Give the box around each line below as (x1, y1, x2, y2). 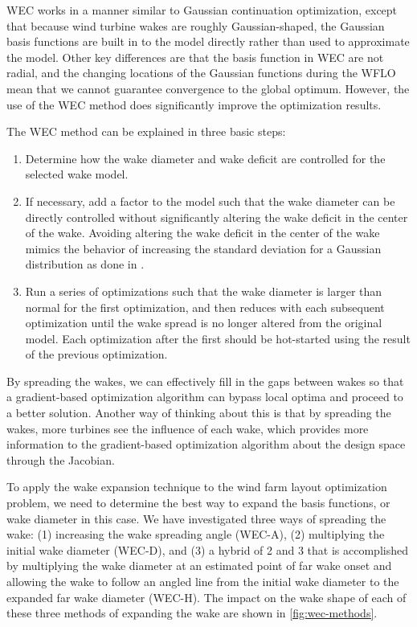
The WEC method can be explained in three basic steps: (6, 123, 286, 140)
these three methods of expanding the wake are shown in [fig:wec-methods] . (6, 604, 378, 621)
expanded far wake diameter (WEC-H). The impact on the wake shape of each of (6, 588, 407, 605)
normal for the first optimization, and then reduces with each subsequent (25, 298, 385, 315)
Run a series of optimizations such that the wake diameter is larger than (25, 282, 382, 299)
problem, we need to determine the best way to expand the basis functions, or (6, 494, 390, 511)
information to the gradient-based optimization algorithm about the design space (6, 436, 406, 453)
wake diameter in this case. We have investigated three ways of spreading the (6, 510, 386, 527)
